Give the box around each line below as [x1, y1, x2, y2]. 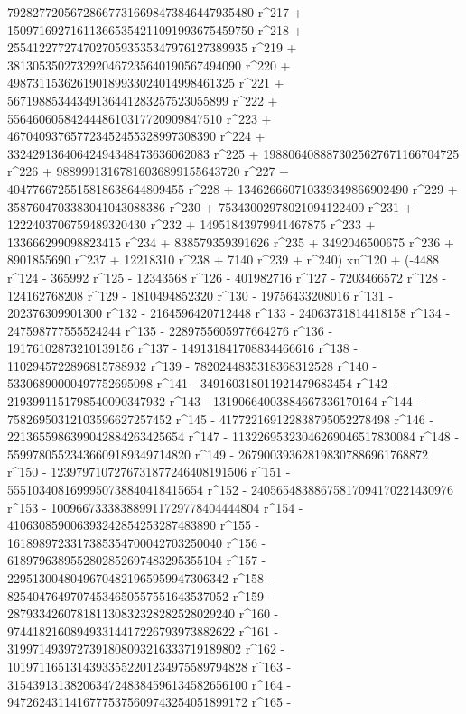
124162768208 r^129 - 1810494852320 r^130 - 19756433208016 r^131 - [7, 285, 394, 304]
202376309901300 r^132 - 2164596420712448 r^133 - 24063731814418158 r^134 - [7, 303, 451, 322]
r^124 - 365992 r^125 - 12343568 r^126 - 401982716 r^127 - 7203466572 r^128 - [7, 267, 447, 286]
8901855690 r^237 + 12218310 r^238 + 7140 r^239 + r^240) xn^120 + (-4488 [7, 250, 440, 269]
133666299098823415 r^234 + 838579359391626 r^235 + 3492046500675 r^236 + [7, 232, 454, 251]
